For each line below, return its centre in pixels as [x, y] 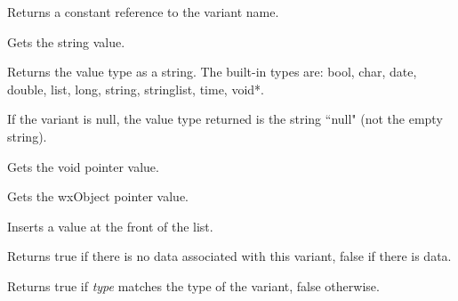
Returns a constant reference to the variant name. [143, 12]
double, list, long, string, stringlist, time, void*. [136, 89]
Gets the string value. [66, 41]
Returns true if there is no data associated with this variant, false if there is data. [229, 256]
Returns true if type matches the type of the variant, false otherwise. [193, 285]
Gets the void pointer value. [83, 166]
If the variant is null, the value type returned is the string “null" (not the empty [225, 119]
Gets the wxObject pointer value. [98, 196]
